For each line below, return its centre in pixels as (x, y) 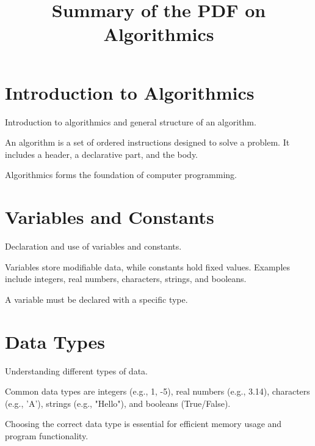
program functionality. (47, 435)
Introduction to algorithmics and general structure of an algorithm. (131, 121)
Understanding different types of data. (76, 370)
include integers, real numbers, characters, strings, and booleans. (126, 279)
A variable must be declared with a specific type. (96, 299)
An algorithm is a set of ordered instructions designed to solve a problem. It (147, 142)
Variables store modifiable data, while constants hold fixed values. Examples (148, 266)
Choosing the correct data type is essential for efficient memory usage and (143, 424)
